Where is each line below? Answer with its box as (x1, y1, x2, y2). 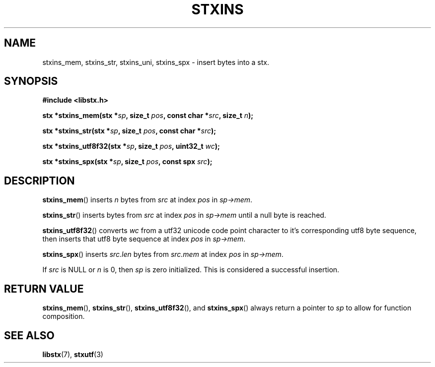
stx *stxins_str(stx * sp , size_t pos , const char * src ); (42, 126, 217, 135)
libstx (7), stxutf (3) (42, 350, 103, 359)
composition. (42, 312, 85, 321)
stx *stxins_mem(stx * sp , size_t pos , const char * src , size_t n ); (42, 111, 254, 120)
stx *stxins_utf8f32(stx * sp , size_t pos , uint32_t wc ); (42, 142, 220, 151)
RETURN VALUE (4, 282, 84, 295)
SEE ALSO (4, 329, 55, 342)
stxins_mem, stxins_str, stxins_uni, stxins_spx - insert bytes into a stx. (42, 58, 269, 66)
